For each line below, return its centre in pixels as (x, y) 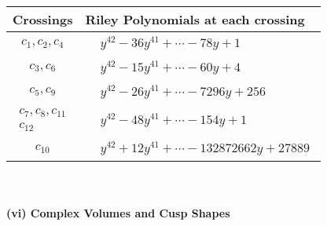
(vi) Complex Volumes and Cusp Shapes (118, 212)
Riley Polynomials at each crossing (195, 19)
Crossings (43, 19)
